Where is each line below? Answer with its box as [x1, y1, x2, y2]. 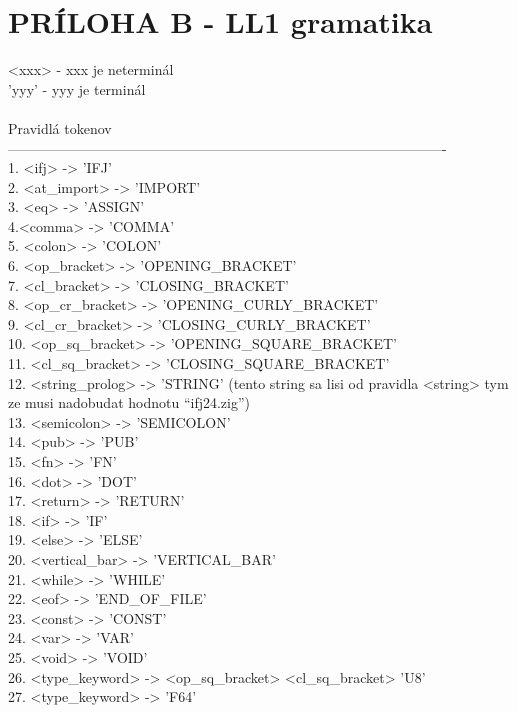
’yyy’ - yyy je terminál [8, 78, 146, 99]
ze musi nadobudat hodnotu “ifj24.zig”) [8, 392, 251, 413]
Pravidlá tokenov [8, 117, 112, 138]
